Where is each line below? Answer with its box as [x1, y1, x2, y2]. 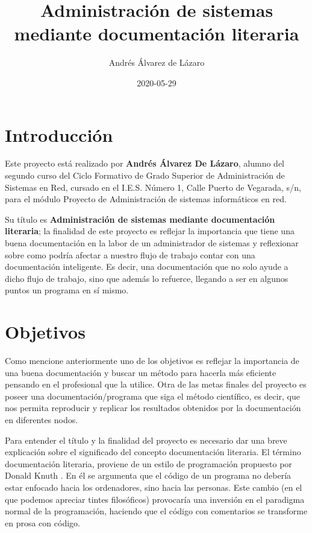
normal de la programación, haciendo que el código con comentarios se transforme [5, 505, 308, 517]
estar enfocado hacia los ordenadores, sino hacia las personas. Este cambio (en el [5, 481, 302, 494]
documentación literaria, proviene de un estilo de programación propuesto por [5, 457, 292, 470]
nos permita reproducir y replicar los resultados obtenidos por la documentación [5, 401, 301, 414]
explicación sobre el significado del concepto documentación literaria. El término [5, 445, 301, 458]
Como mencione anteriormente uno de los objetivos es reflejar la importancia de [5, 354, 299, 367]
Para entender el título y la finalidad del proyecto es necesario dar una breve [5, 433, 287, 446]
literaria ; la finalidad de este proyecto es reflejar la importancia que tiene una [5, 225, 295, 237]
